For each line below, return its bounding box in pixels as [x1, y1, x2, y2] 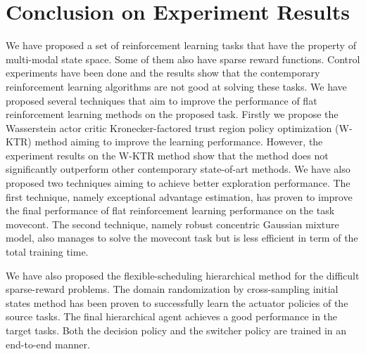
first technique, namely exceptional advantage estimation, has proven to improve [6, 189, 353, 204]
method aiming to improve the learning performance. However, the [34, 134, 323, 149]
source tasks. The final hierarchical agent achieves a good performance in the [6, 309, 338, 324]
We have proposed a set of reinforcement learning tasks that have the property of [6, 38, 356, 53]
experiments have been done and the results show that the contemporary [6, 65, 320, 80]
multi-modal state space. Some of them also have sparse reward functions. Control [6, 51, 360, 66]
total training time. [6, 244, 89, 259]
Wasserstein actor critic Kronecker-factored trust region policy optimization [6, 120, 332, 135]
